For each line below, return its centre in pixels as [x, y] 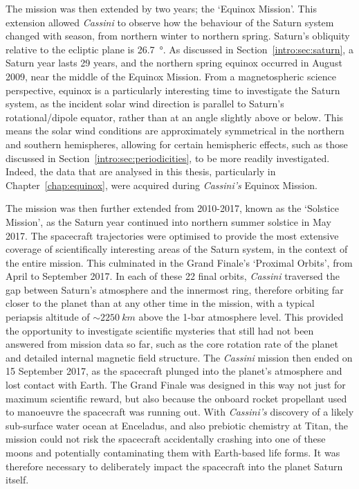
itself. [17, 480]
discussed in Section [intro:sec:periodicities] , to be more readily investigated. [168, 158]
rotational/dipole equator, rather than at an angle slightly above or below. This [175, 117]
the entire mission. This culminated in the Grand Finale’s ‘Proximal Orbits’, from [179, 262]
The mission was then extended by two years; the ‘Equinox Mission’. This [161, 8]
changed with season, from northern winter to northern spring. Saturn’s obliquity [178, 36]
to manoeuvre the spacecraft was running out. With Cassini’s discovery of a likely [180, 412]
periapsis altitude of [48, 317]
